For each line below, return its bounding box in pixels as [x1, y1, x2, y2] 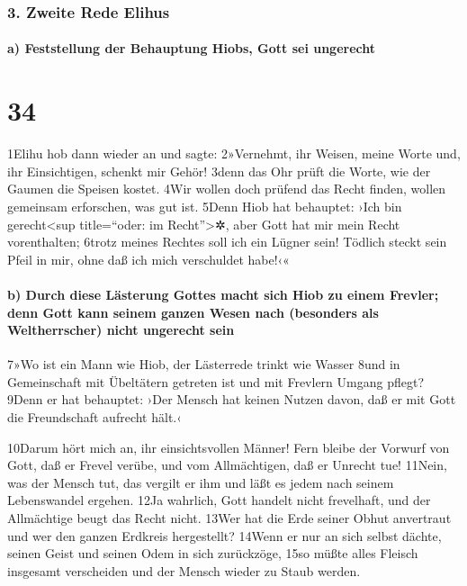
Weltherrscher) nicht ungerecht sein [7, 320, 235, 339]
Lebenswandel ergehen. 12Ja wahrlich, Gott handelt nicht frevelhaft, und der [7, 491, 431, 509]
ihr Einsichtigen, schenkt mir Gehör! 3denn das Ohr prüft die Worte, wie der [7, 161, 431, 180]
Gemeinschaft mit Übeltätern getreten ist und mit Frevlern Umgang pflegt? [7, 372, 424, 391]
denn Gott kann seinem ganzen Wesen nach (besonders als [7, 302, 379, 321]
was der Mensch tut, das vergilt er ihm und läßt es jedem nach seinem [7, 473, 394, 491]
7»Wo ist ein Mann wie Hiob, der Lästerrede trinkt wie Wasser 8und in [7, 355, 400, 374]
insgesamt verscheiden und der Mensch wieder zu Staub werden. [7, 561, 361, 580]
